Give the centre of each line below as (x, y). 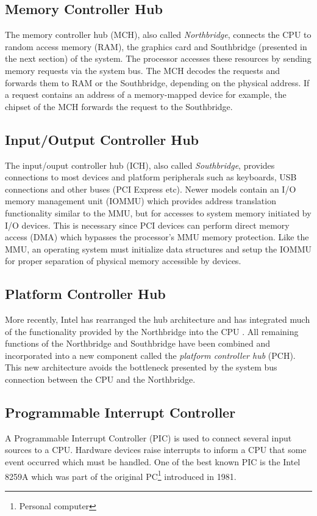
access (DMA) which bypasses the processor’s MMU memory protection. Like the (157, 237)
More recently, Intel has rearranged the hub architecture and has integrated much (158, 319)
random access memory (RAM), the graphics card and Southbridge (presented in (156, 46)
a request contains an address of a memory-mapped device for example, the (146, 94)
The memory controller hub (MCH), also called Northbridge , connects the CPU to (158, 35)
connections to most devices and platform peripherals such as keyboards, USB (151, 177)
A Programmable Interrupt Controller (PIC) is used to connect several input (148, 437)
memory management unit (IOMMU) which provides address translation (141, 201)
